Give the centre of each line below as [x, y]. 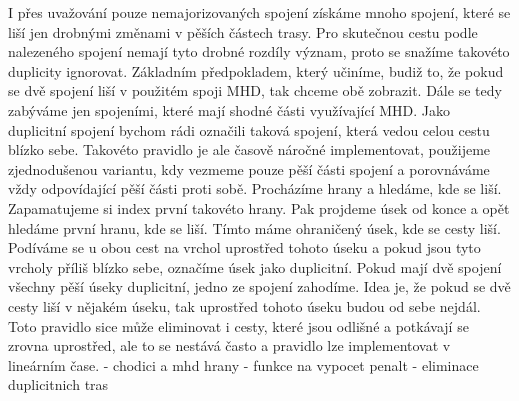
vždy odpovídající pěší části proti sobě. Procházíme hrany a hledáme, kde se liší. [255, 188]
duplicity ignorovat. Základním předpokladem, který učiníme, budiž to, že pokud [256, 70]
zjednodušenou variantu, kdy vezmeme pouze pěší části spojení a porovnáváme [249, 168]
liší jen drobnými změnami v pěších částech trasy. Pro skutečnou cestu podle [243, 31]
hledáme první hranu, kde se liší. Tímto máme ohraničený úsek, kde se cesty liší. [254, 227]
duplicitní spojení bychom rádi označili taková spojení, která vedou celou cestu [249, 129]
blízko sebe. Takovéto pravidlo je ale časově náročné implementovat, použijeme [249, 149]
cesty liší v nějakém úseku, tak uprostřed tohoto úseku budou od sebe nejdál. [244, 305]
